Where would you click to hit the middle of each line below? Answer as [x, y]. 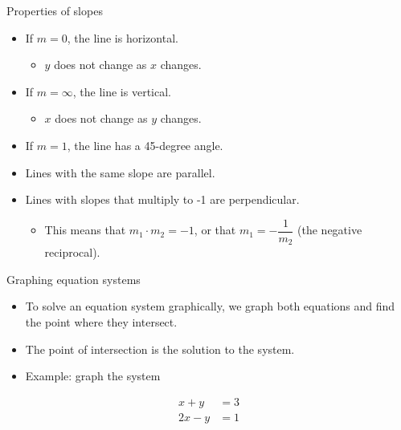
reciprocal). [72, 252]
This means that [85, 230]
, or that [215, 230]
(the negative [330, 230]
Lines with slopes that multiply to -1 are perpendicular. [162, 199]
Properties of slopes [55, 10]
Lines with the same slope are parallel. [120, 172]
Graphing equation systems [74, 279]
